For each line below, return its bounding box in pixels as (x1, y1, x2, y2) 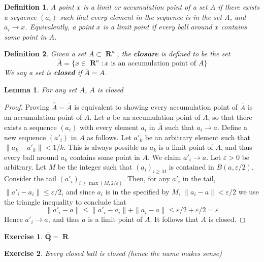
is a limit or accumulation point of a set (83, 2, 208, 12)
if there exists (218, 2, 259, 12)
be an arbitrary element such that (145, 132, 250, 142)
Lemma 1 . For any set (4, 84, 77, 94)
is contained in (169, 161, 214, 172)
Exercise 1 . (4, 231, 43, 241)
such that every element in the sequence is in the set (60, 11, 222, 22)
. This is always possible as (63, 142, 148, 152)
